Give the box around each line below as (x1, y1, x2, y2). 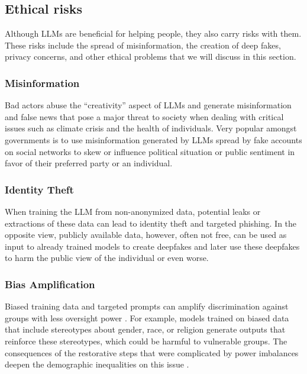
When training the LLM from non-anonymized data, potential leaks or (5, 205, 261, 217)
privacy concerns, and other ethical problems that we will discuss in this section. (5, 50, 296, 63)
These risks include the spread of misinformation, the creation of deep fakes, (5, 38, 281, 51)
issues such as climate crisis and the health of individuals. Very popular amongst (5, 122, 297, 134)
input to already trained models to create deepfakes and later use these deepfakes (5, 240, 300, 252)
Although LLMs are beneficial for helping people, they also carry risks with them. (5, 27, 302, 40)
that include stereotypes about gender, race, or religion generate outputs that (5, 323, 286, 336)
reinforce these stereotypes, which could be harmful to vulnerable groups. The (5, 334, 287, 347)
